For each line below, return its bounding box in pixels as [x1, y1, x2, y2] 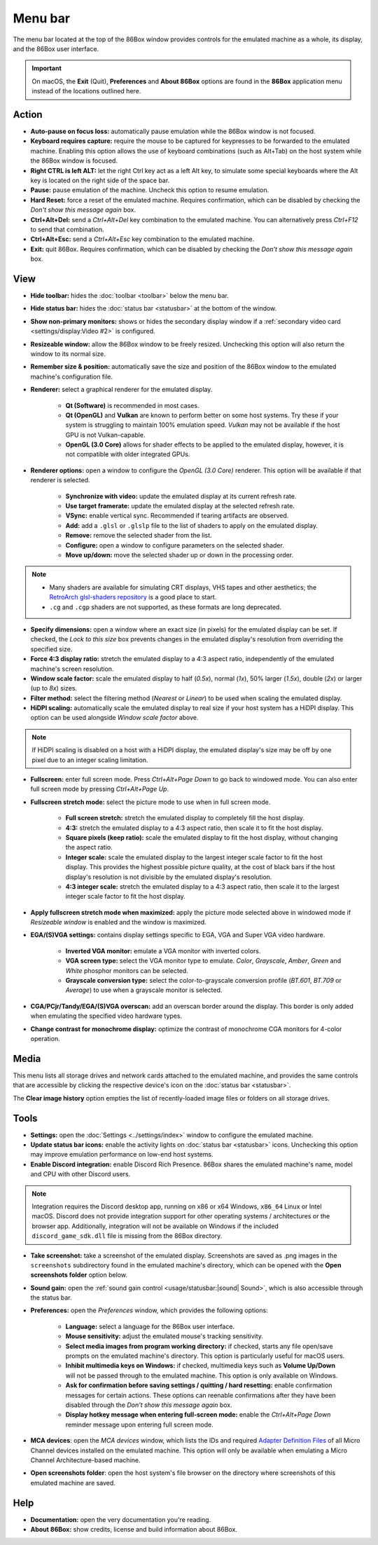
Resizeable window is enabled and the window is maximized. [30, 918, 206, 927]
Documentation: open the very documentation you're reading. [30, 1515, 211, 1524]
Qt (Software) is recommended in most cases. [65, 401, 199, 409]
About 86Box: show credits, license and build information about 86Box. [30, 1525, 238, 1533]
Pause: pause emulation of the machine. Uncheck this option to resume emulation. [30, 186, 269, 194]
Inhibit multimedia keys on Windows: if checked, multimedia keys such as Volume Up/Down [65, 1361, 336, 1370]
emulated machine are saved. [30, 1478, 115, 1487]
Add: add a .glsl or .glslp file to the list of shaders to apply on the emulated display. [65, 521, 318, 529]
